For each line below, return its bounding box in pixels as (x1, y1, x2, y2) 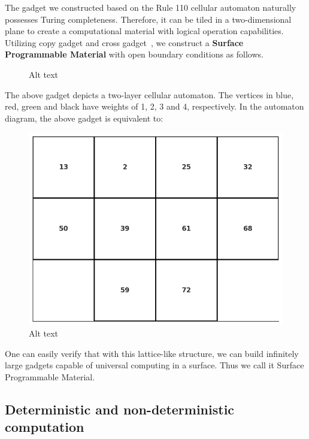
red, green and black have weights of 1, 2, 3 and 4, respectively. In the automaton (5, 100, 304, 113)
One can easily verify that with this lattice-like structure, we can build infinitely (5, 347, 299, 359)
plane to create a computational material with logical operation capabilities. (5, 25, 284, 37)
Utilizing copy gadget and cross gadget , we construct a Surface (5, 36, 244, 49)
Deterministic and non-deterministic (5, 400, 235, 419)
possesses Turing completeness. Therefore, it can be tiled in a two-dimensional (5, 13, 292, 25)
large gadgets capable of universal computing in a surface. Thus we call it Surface (5, 359, 304, 371)
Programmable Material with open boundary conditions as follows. (5, 48, 263, 60)
